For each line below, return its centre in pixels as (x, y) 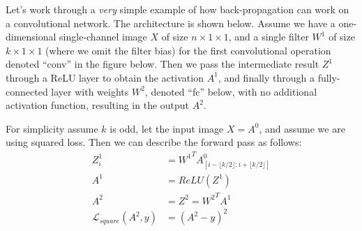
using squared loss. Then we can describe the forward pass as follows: (154, 142)
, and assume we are (302, 128)
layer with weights (90, 91)
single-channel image (103, 37)
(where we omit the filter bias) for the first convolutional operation (188, 50)
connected (27, 91)
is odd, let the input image (167, 128)
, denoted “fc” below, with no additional (231, 91)
